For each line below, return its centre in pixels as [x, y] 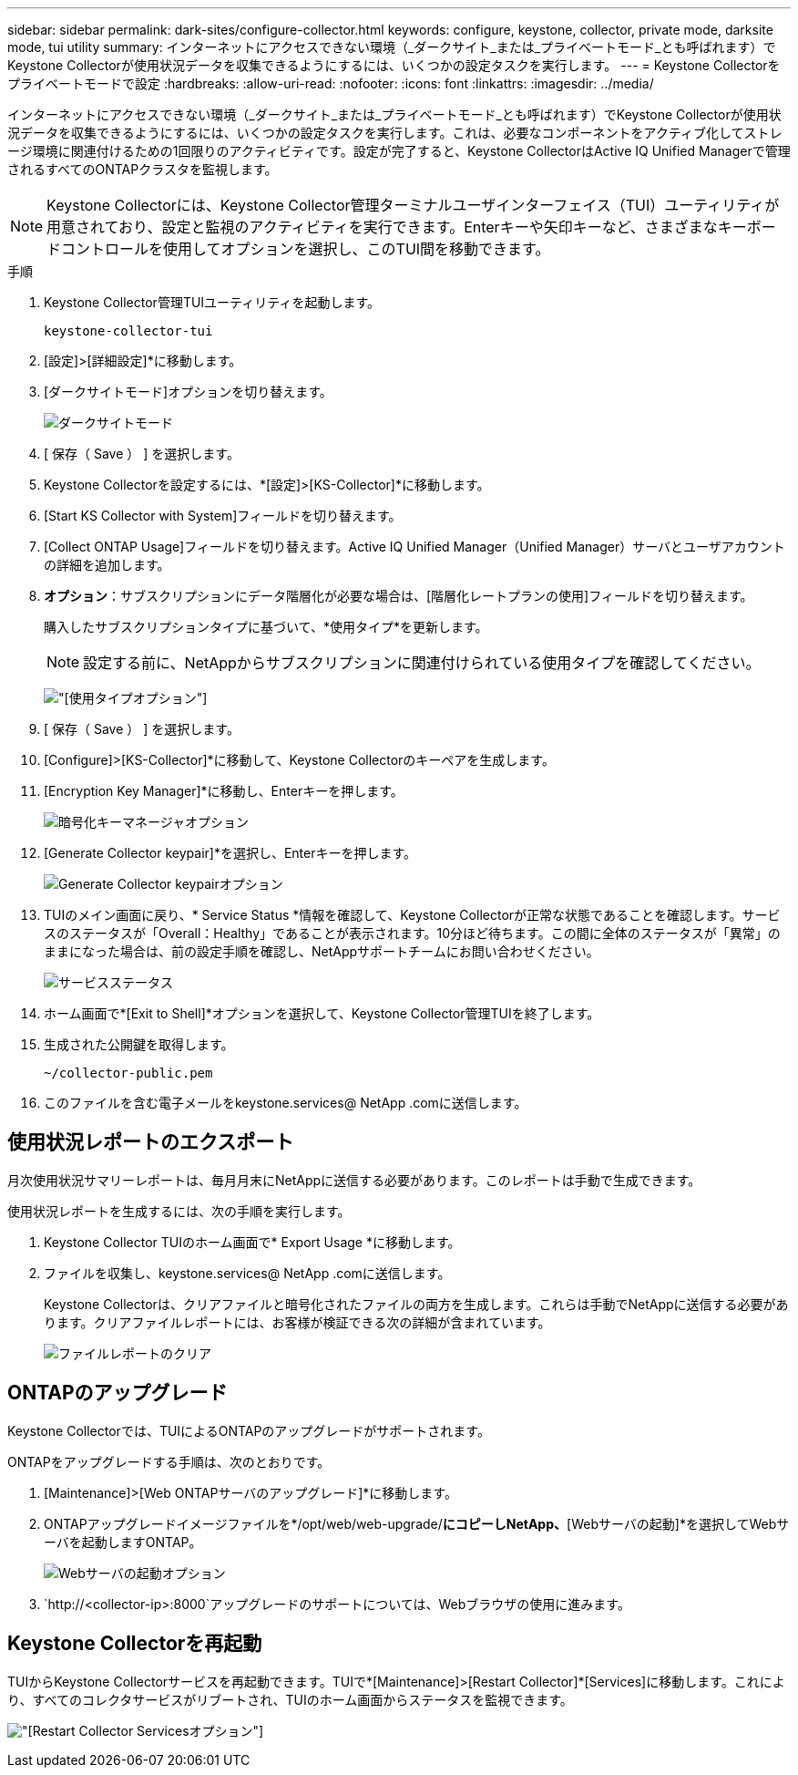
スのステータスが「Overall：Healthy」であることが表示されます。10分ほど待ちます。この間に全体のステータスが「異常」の [412, 933]
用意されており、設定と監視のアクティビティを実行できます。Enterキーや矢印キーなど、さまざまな [382, 227]
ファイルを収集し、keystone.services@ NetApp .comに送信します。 [247, 1273]
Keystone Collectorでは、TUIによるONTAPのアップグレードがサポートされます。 [249, 1430]
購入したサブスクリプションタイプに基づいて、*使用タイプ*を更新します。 [266, 627]
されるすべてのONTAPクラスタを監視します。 [143, 169]
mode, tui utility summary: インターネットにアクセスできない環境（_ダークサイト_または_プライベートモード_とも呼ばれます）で [392, 47]
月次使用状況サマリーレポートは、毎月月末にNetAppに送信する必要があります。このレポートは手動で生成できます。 [354, 1180]
